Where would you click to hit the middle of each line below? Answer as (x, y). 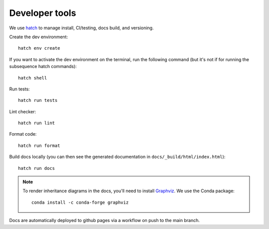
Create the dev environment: (39, 37)
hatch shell (33, 78)
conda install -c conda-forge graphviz (80, 202)
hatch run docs (37, 168)
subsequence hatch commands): (43, 67)
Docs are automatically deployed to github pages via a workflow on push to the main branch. (105, 221)
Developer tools (43, 13)
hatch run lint (37, 123)
